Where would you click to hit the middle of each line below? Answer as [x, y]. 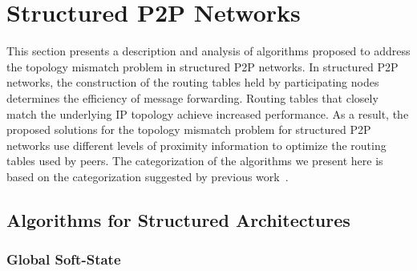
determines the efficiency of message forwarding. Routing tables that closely [192, 97]
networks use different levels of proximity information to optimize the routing [196, 145]
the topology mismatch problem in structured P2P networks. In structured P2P [202, 66]
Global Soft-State [64, 259]
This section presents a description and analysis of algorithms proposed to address [208, 51]
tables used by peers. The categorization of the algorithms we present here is [195, 161]
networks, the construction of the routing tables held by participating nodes [193, 82]
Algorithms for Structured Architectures [178, 219]
